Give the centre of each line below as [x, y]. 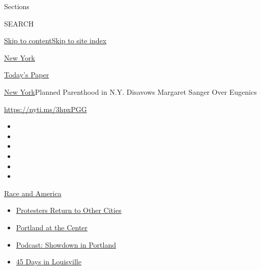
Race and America [33, 193]
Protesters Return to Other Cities [69, 210]
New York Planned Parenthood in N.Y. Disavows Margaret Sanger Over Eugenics [130, 91]
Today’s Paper [27, 75]
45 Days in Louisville [49, 262]
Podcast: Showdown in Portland [66, 244]
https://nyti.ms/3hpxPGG [46, 109]
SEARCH [19, 23]
